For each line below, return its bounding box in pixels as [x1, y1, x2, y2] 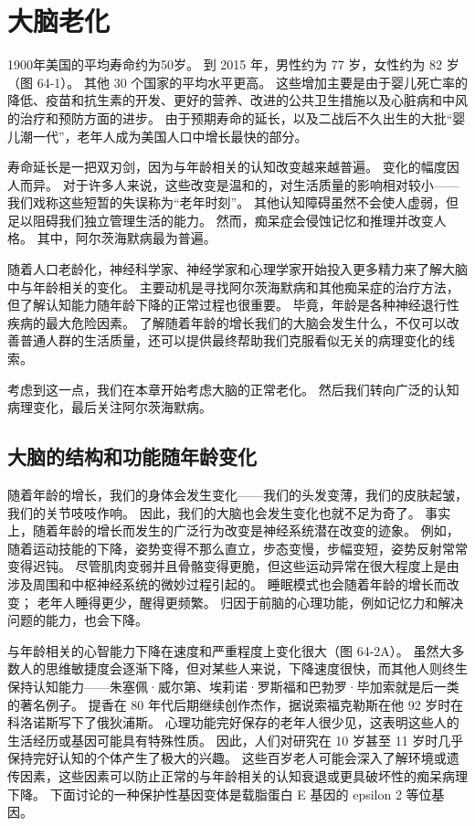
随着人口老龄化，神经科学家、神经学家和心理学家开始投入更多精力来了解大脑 [7, 259, 468, 279]
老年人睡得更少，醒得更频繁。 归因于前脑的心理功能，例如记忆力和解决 [37, 592, 464, 611]
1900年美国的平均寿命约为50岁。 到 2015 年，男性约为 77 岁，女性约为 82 [7, 55, 442, 74]
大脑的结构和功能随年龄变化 [7, 442, 257, 471]
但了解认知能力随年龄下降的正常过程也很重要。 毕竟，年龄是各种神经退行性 [7, 295, 459, 314]
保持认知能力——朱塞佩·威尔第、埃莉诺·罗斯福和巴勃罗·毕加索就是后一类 [7, 676, 459, 695]
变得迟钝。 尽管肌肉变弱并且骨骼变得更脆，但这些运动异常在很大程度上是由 [7, 556, 459, 576]
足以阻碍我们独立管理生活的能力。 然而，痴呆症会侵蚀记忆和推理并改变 [7, 210, 434, 229]
